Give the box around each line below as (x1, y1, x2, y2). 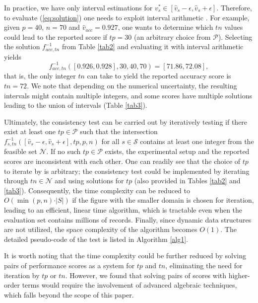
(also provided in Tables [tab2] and (134, 175, 241, 186)
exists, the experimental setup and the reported (105, 146, 250, 156)
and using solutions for (55, 175, 124, 186)
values (224, 22, 243, 32)
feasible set (4, 146, 37, 156)
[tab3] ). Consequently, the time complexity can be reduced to (4, 185, 191, 195)
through (4, 175, 28, 186)
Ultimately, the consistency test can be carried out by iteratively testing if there (4, 116, 248, 127)
